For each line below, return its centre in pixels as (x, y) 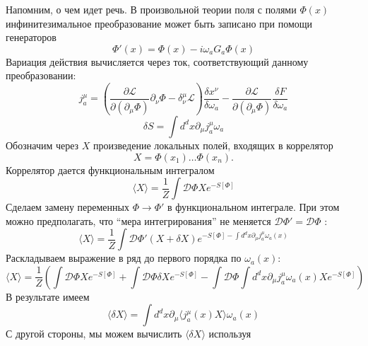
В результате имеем (48, 296)
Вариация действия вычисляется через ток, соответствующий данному (157, 61)
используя (230, 334)
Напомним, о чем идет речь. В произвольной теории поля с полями (151, 9)
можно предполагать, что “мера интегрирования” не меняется (138, 220)
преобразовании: (41, 75)
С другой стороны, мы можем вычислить (94, 334)
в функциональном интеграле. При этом (254, 207)
